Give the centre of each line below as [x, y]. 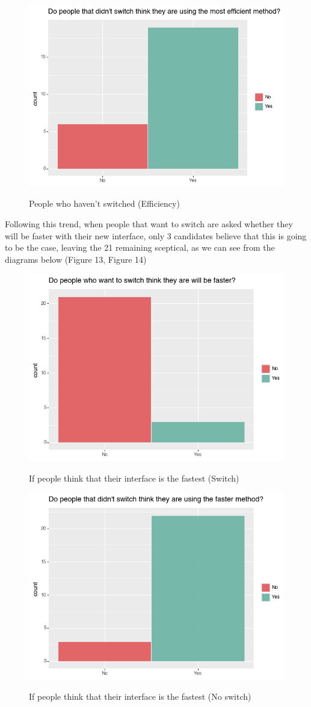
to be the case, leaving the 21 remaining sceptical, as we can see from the [140, 247]
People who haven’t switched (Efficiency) [104, 203]
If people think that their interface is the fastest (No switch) [140, 696]
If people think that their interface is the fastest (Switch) [134, 478]
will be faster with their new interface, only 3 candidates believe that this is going [156, 235]
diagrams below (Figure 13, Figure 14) [76, 259]
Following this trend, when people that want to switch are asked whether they [149, 223]
